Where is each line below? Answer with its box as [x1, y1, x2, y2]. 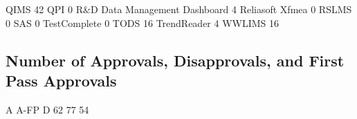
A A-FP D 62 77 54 [6, 102, 89, 116]
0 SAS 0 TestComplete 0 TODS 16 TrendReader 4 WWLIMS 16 [6, 15, 280, 30]
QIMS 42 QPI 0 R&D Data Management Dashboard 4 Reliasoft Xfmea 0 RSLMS [6, 2, 352, 16]
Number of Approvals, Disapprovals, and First [6, 49, 345, 71]
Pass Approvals [6, 69, 117, 91]
